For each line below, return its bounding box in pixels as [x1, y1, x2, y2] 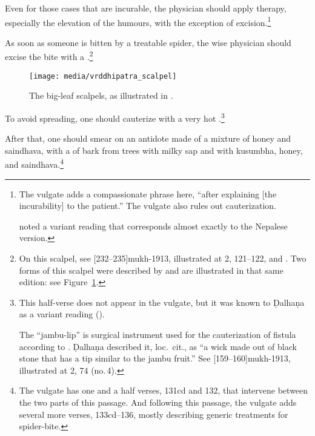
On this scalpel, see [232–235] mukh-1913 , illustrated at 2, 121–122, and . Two [19, 252, 307, 264]
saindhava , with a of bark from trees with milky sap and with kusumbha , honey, [5, 144, 303, 156]
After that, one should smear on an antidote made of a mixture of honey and [5, 132, 291, 145]
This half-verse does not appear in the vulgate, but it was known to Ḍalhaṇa [19, 296, 305, 308]
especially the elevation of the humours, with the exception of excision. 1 [5, 14, 271, 28]
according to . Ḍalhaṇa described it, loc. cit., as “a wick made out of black [19, 340, 297, 352]
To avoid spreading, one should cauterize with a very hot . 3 [5, 110, 225, 124]
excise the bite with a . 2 [5, 48, 93, 63]
